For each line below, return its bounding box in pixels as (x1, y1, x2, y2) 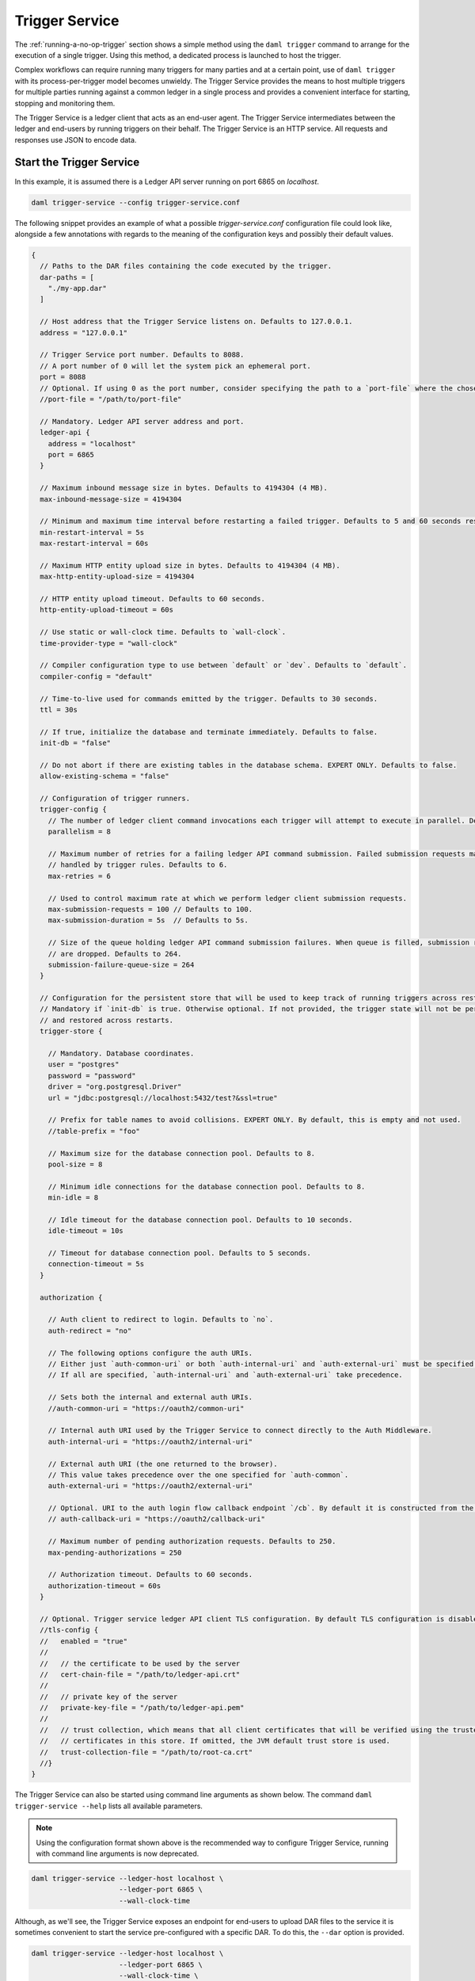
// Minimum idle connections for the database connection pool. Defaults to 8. (47, 1181, 366, 1191)
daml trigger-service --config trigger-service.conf (31, 198, 241, 207)
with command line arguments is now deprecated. (36, 1849, 199, 1858)
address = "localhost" (47, 439, 136, 448)
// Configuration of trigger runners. (40, 794, 190, 803)
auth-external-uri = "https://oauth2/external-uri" (47, 1482, 253, 1491)
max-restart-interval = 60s (40, 539, 149, 548)
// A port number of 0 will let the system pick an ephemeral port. (40, 361, 312, 370)
